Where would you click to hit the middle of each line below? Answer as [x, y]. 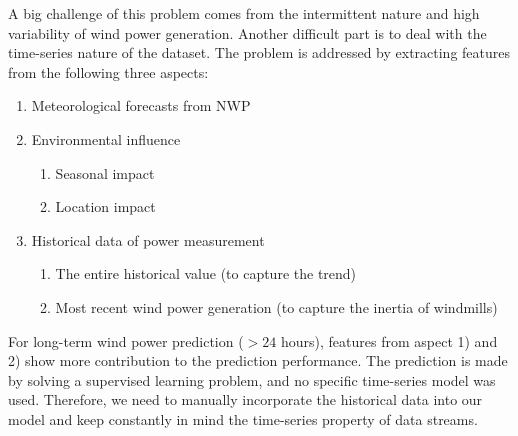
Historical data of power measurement [148, 239]
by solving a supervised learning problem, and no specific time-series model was [252, 379]
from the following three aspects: [108, 71]
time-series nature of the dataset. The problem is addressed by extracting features [259, 52]
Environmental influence [106, 138]
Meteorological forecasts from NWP [141, 105]
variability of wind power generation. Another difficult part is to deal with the [247, 32]
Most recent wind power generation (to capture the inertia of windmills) [276, 306]
